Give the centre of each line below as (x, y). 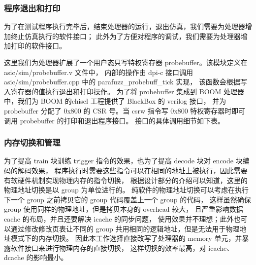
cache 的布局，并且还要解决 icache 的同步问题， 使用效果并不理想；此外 (119, 218)
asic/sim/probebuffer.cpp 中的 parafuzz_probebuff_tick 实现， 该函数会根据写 (126, 82)
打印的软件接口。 (38, 46)
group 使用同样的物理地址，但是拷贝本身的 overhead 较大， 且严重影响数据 (124, 209)
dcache (14, 257)
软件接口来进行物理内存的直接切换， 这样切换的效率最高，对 (108, 247)
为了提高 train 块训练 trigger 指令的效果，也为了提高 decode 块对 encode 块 (123, 161)
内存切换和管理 (32, 142)
